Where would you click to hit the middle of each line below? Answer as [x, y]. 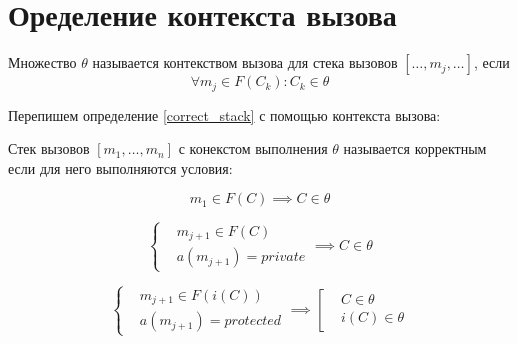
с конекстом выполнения [253, 148]
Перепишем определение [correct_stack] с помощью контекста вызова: [224, 114]
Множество [42, 62]
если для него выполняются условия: [120, 167]
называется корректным [415, 148]
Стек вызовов [49, 148]
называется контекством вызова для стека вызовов [245, 62]
